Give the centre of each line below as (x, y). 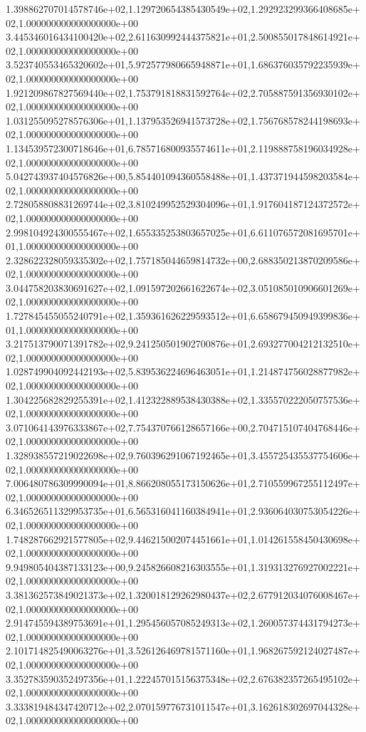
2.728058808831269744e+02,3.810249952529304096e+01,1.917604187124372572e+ (183, 204)
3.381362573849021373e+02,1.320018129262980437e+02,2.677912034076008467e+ (183, 594)
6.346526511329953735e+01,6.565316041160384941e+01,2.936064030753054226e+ (183, 511)
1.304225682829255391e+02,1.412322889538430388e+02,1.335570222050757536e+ (183, 399)
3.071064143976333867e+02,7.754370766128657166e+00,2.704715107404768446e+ (183, 427)
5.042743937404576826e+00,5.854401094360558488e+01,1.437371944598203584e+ (183, 176)
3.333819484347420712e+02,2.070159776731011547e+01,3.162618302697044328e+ (183, 706)
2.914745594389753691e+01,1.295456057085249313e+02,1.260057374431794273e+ (183, 623)
